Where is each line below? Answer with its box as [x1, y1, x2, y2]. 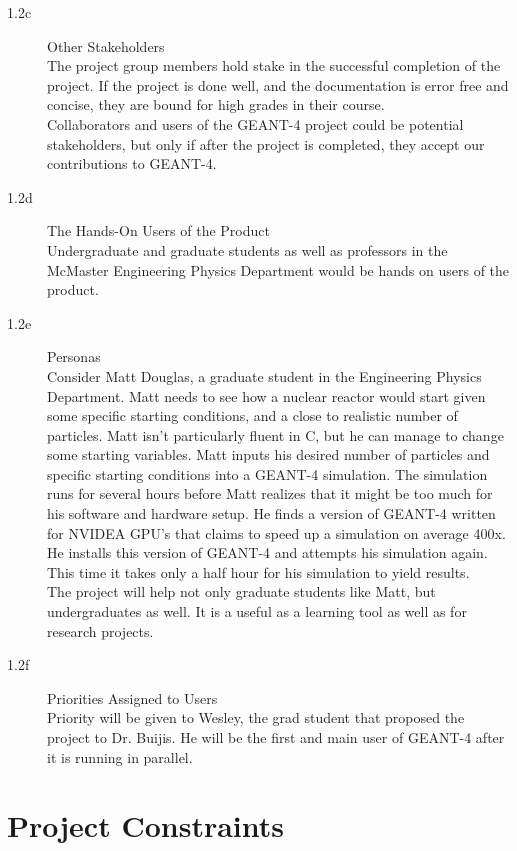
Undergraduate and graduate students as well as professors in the [47, 239, 448, 260]
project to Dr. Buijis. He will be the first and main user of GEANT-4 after [47, 727, 505, 747]
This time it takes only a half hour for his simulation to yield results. [47, 561, 470, 582]
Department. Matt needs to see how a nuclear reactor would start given [47, 385, 486, 406]
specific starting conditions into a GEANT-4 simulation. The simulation [47, 463, 488, 484]
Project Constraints [7, 805, 284, 846]
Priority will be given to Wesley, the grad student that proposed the [47, 707, 465, 728]
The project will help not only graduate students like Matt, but [47, 581, 436, 602]
